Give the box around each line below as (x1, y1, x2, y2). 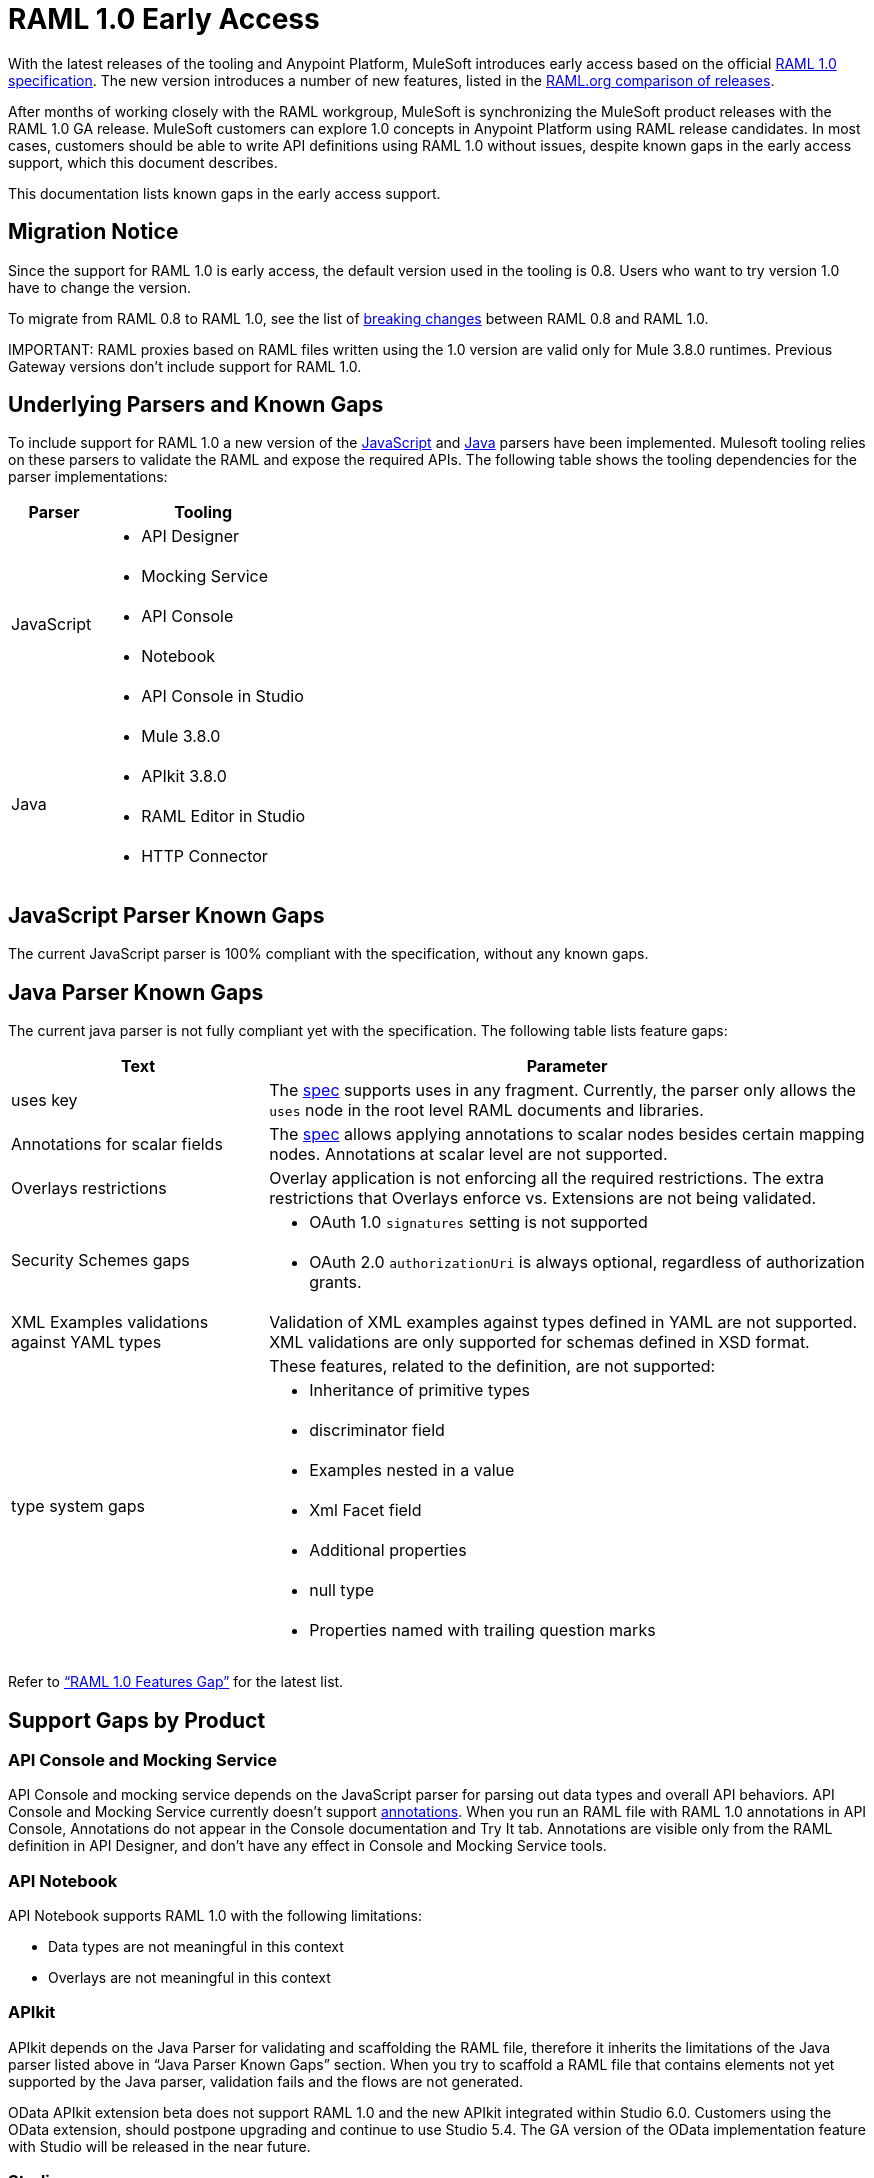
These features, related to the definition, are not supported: (269, 1356, 716, 1377)
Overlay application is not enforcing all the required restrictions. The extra (269, 1168, 824, 1189)
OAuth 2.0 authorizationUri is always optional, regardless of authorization (309, 1252, 865, 1273)
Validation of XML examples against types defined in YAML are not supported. (269, 1312, 858, 1333)
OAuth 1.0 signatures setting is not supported (309, 1212, 648, 1233)
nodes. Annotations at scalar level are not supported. (269, 1144, 668, 1165)
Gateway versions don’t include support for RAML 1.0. (8, 357, 362, 375)
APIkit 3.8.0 (141, 766, 227, 787)
